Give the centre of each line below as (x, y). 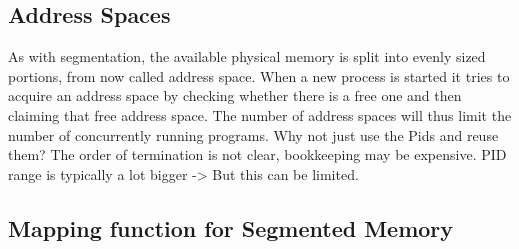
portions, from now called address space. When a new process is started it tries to (259, 75)
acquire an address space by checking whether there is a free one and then (235, 95)
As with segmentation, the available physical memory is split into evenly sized (247, 56)
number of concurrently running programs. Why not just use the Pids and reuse (253, 134)
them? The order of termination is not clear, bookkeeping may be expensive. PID (257, 154)
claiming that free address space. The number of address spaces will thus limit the (260, 114)
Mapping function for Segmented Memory (231, 227)
